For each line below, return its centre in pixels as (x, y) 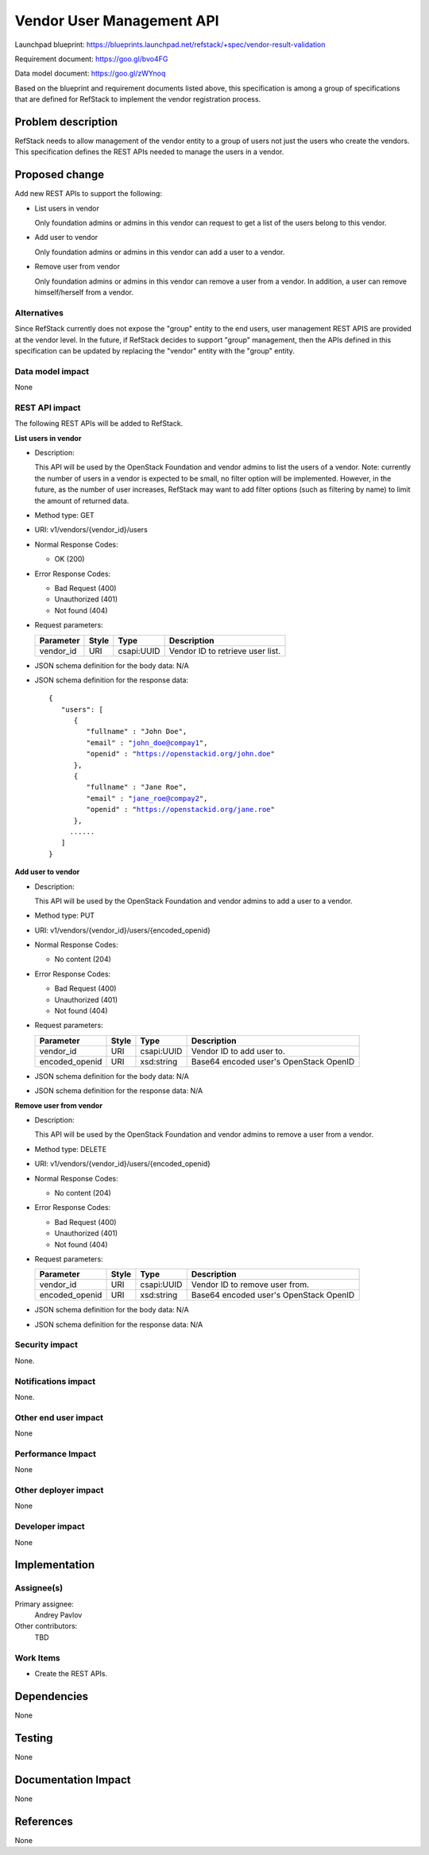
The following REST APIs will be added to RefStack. (99, 423)
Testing (34, 1738)
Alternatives (39, 312)
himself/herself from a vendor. (84, 292)
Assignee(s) (39, 1588)
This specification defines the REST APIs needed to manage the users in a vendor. (149, 152)
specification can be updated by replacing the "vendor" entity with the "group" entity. (155, 350)
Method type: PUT (65, 916)
